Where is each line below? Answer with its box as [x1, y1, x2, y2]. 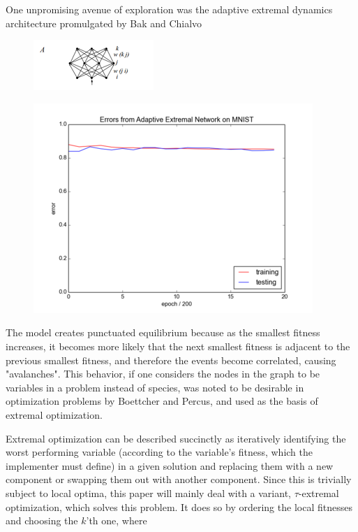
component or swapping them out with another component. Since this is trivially [6, 472, 352, 487]
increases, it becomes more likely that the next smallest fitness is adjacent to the [6, 338, 350, 353]
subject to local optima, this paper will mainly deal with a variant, [6, 485, 291, 500]
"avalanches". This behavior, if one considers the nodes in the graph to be [6, 366, 320, 381]
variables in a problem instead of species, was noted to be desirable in [6, 380, 304, 394]
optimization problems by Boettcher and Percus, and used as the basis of [6, 394, 318, 408]
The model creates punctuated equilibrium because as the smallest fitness [6, 325, 320, 340]
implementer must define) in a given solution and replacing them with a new [6, 458, 334, 473]
